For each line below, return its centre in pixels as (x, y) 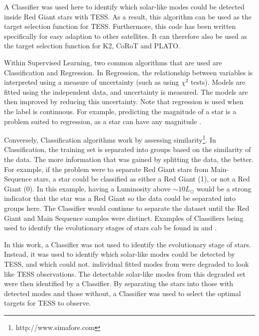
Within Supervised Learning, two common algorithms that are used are (113, 62)
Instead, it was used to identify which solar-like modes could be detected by (120, 254)
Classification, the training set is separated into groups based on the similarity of (128, 149)
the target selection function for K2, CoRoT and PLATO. (92, 46)
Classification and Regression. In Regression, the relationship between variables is (129, 72)
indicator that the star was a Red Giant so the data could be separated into (120, 198)
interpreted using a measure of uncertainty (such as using (92, 82)
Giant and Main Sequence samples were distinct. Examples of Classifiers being (124, 218)
